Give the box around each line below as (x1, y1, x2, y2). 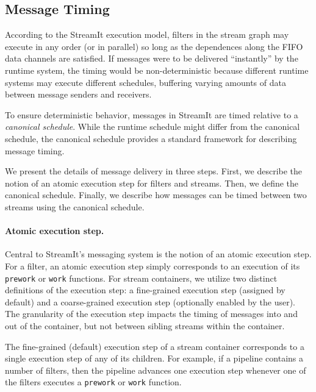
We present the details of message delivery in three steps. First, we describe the (5, 165, 303, 177)
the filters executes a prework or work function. (5, 376, 182, 388)
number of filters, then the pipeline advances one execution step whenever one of (5, 363, 306, 376)
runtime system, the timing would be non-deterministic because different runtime (5, 63, 309, 76)
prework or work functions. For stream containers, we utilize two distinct (5, 271, 278, 284)
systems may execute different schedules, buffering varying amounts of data (5, 76, 286, 88)
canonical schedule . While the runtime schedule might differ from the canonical (5, 120, 300, 133)
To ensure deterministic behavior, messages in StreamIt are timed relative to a (5, 108, 298, 121)
